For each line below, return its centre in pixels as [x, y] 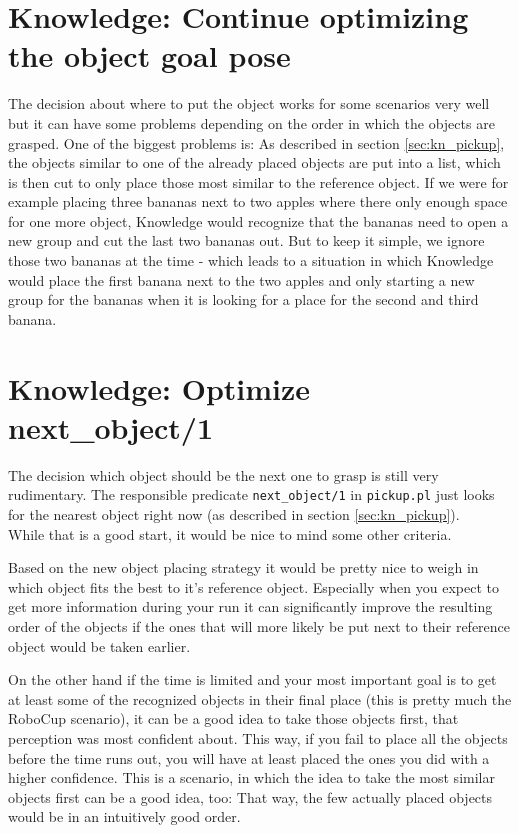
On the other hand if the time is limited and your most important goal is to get [252, 679]
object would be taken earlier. [99, 645]
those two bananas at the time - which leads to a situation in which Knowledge [251, 260]
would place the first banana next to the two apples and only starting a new [241, 279]
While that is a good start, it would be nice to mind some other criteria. [230, 533]
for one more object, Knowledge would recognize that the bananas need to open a [258, 220]
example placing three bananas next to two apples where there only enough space [258, 201]
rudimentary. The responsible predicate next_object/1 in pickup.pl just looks [251, 494]
